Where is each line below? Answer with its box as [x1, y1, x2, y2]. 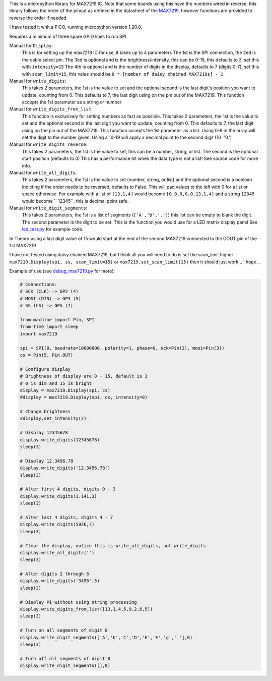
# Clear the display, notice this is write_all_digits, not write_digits [20, 543, 206, 548]
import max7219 [20, 331, 57, 336]
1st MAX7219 [9, 242, 36, 248]
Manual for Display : [9, 42, 53, 48]
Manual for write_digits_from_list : [9, 106, 93, 112]
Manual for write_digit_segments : [9, 205, 88, 211]
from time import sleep [20, 324, 79, 330]
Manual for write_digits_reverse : [9, 141, 88, 147]
